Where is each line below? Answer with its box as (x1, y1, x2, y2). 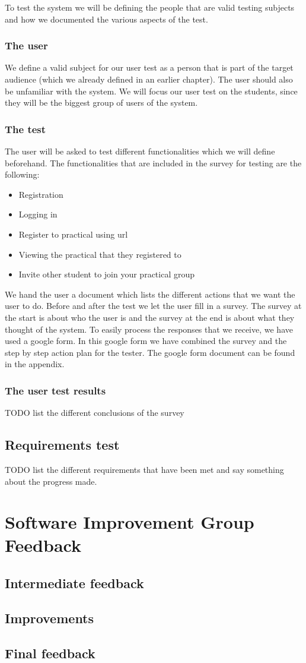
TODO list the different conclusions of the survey (5, 406, 184, 419)
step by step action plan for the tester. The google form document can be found (5, 346, 295, 358)
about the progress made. (5, 475, 97, 487)
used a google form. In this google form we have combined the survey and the (5, 334, 287, 347)
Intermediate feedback (5, 574, 144, 592)
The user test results (5, 383, 106, 397)
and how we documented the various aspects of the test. (5, 12, 208, 25)
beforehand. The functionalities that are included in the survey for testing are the (5, 156, 302, 169)
